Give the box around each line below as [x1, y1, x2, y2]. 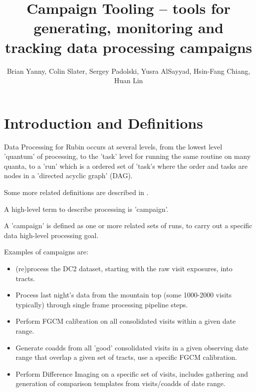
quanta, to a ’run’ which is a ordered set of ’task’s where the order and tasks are [4, 160, 248, 171]
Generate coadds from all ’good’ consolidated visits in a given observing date [15, 342, 249, 352]
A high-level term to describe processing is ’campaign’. [4, 203, 169, 214]
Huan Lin [114, 75, 143, 86]
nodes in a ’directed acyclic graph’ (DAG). [4, 170, 133, 181]
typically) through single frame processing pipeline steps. [15, 299, 188, 309]
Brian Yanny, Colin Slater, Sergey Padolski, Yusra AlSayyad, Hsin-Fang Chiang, [6, 65, 251, 76]
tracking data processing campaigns [4, 37, 253, 57]
